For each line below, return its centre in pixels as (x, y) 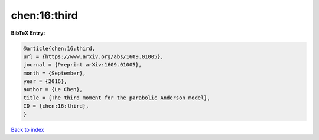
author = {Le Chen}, (53, 89)
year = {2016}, (45, 81)
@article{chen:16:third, (59, 48)
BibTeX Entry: (28, 33)
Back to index (27, 129)
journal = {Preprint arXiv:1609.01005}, (82, 65)
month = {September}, (55, 73)
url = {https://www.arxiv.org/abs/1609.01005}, (93, 56)
